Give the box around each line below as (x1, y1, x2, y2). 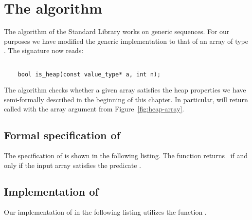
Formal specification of (4, 128, 120, 143)
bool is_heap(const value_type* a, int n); (18, 71, 161, 78)
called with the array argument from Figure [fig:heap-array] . (4, 104, 184, 114)
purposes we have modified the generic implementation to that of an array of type (4, 36, 248, 46)
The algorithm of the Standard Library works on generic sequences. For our (4, 26, 230, 37)
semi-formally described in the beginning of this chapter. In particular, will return (4, 94, 248, 104)
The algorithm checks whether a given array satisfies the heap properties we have (4, 85, 246, 95)
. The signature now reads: (4, 45, 84, 55)
